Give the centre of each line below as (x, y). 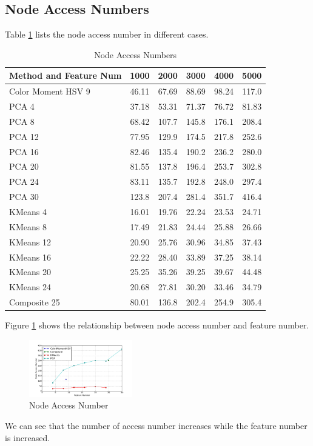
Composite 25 (35, 302)
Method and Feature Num (66, 75)
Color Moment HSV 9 (50, 91)
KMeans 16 (30, 257)
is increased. (28, 437)
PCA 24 (24, 181)
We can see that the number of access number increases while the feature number (156, 425)
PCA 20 (24, 166)
